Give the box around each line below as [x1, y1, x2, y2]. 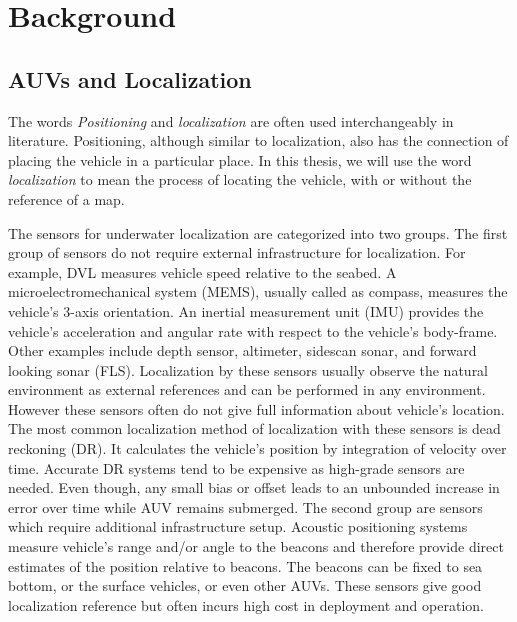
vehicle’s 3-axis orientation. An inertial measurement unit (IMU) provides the [8, 300, 484, 321]
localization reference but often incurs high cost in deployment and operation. [8, 594, 484, 615]
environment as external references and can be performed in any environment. [8, 379, 486, 400]
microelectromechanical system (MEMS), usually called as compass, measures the [8, 281, 508, 302]
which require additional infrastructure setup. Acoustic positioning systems [8, 516, 468, 537]
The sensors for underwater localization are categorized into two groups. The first [8, 222, 508, 243]
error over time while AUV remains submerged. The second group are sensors [8, 496, 483, 517]
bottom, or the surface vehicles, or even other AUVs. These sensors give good [8, 575, 482, 596]
